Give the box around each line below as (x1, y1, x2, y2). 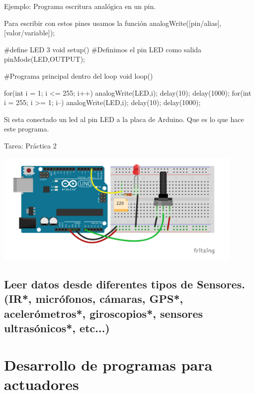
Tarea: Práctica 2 (4, 140, 57, 150)
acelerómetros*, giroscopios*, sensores (4, 305, 203, 321)
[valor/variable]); (4, 27, 55, 38)
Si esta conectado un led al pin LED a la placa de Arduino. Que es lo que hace (4, 114, 244, 124)
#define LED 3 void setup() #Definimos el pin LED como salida (4, 44, 202, 54)
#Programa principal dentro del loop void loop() (4, 70, 153, 81)
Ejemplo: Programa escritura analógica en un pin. (4, 1, 156, 11)
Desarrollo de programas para (4, 354, 213, 375)
